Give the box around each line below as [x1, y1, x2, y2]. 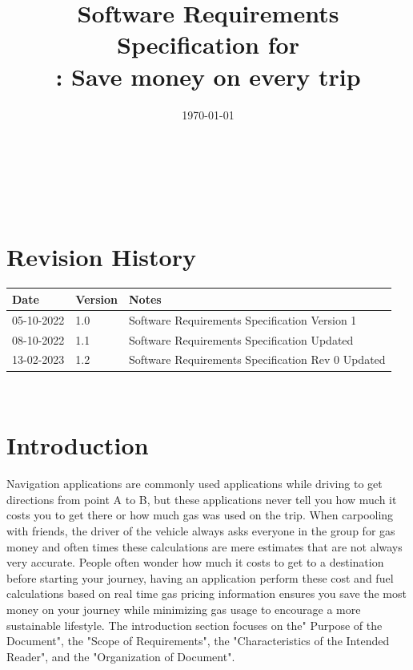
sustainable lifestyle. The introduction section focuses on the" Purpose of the [6, 616, 383, 633]
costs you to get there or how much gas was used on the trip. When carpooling [6, 507, 394, 523]
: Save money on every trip [55, 59, 361, 92]
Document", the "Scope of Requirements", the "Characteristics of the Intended [6, 632, 390, 649]
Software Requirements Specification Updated [128, 331, 354, 348]
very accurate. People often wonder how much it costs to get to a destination [6, 554, 384, 571]
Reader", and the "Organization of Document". [6, 648, 235, 664]
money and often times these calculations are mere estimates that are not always [6, 538, 403, 555]
